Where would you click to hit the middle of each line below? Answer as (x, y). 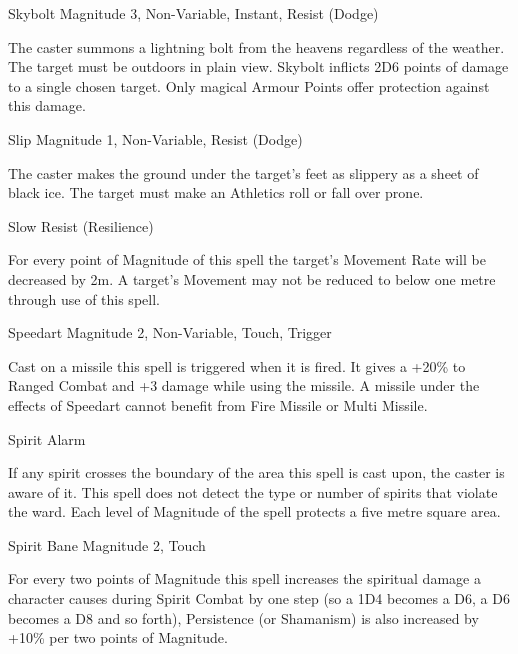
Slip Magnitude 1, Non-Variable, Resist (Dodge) (155, 138)
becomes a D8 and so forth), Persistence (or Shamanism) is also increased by (243, 617)
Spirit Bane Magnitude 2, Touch (107, 544)
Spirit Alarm (47, 438)
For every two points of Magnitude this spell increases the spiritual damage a (244, 578)
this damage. (47, 105)
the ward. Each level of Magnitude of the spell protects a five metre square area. (254, 511)
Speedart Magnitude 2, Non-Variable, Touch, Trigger (170, 332)
